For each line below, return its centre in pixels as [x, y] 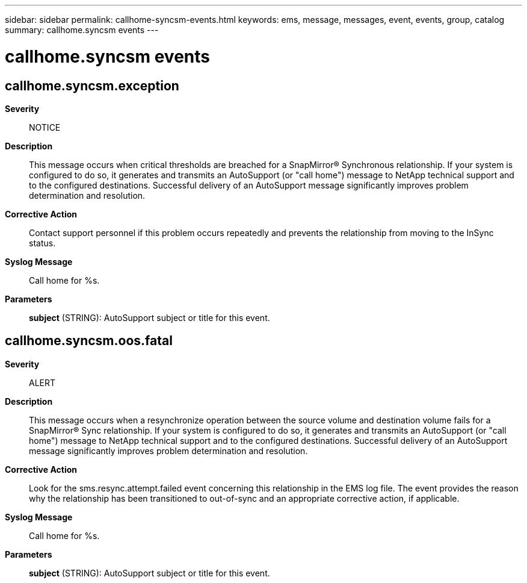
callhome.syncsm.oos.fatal [89, 341]
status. [42, 243]
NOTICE [45, 127]
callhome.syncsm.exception [92, 86]
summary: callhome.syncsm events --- [82, 30]
